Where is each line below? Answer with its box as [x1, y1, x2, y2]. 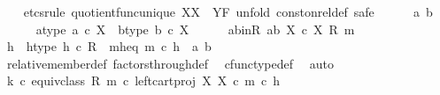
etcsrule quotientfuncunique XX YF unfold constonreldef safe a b [23, 3, 433, 20]
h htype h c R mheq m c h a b [6, 37, 212, 55]
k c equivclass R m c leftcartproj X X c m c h [6, 71, 281, 90]
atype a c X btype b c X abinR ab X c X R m [35, 19, 355, 38]
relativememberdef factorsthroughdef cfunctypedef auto [6, 54, 334, 72]
